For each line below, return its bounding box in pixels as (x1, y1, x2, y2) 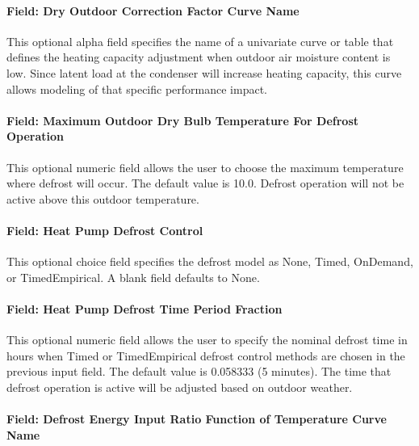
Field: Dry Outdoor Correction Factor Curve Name (6, 2, 300, 19)
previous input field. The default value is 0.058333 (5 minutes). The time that (6, 363, 392, 380)
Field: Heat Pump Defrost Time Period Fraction (6, 300, 283, 317)
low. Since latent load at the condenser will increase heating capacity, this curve (6, 64, 402, 81)
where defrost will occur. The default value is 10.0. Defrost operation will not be (6, 175, 404, 191)
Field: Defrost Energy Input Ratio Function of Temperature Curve (6, 410, 387, 427)
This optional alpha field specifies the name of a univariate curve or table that (6, 32, 394, 49)
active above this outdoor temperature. (6, 190, 199, 207)
